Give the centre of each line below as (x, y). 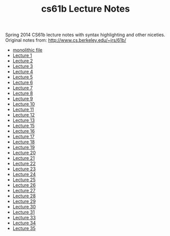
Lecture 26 (24, 185)
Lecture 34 (24, 223)
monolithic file (27, 50)
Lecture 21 (24, 158)
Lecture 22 (24, 164)
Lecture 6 (23, 82)
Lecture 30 (24, 207)
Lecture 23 (24, 169)
